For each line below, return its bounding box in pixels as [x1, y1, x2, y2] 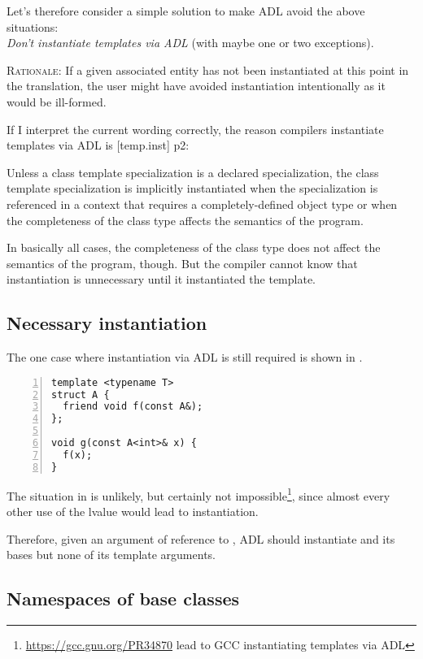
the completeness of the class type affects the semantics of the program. [7, 211, 364, 228]
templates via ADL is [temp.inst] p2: [7, 137, 190, 154]
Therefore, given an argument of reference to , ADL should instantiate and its [7, 530, 395, 547]
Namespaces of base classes [7, 586, 240, 611]
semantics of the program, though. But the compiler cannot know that [7, 254, 358, 271]
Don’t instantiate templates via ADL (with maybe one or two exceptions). [7, 34, 374, 51]
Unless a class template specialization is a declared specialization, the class [7, 163, 379, 180]
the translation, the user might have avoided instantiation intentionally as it [7, 77, 386, 94]
